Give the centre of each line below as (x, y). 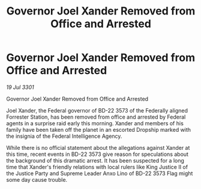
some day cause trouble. (37, 179)
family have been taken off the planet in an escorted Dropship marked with (98, 129)
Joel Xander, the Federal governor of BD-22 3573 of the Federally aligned (97, 110)
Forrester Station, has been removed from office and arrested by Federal (96, 117)
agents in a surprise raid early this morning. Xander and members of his (95, 123)
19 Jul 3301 (20, 87)
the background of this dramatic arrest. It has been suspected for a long (95, 160)
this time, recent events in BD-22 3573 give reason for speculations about (97, 154)
